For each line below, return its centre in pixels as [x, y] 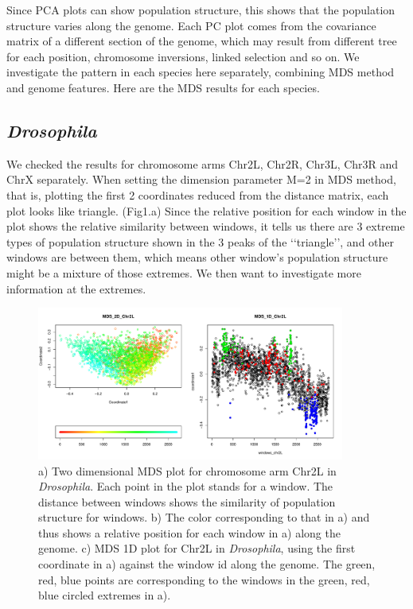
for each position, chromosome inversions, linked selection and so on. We [183, 56]
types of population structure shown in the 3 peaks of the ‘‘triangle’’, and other [201, 241]
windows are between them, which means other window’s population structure [197, 257]
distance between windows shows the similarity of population [187, 501]
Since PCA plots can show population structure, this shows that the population [201, 10]
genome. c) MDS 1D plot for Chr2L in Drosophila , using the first [197, 548]
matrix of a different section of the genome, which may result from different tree [202, 41]
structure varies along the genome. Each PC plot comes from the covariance [191, 25]
